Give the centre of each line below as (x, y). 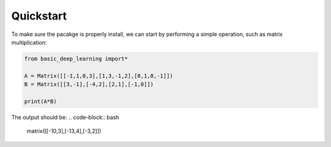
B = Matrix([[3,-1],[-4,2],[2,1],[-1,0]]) (89, 84)
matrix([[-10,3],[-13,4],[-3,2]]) (64, 131)
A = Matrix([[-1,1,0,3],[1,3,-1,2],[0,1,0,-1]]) (99, 76)
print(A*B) (40, 101)
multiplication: (29, 42)
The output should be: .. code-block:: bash (65, 117)
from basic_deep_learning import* (76, 59)
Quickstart (39, 16)
